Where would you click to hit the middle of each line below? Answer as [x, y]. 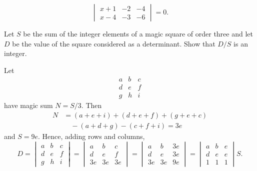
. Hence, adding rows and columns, [91, 136]
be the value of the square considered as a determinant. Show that [114, 43]
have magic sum [28, 105]
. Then [91, 105]
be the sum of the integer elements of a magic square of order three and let [138, 33]
